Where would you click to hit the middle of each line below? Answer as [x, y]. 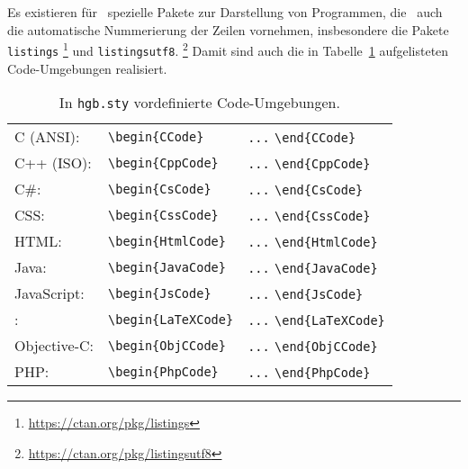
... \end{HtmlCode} [313, 243]
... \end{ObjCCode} [313, 347]
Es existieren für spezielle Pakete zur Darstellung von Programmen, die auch [225, 12]
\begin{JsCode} [160, 293]
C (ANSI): [47, 137]
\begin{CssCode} [163, 215]
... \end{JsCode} [306, 295]
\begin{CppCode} [163, 162]
